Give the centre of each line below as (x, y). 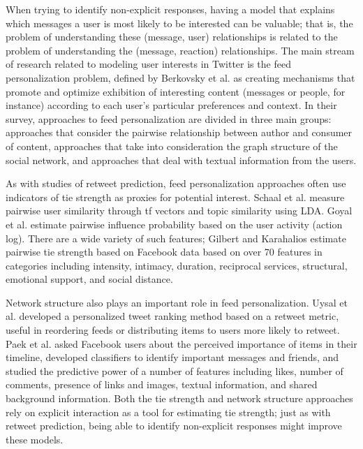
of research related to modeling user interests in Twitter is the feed (148, 64)
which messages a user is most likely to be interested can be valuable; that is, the (179, 23)
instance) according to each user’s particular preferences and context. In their (171, 105)
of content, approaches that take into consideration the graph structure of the (172, 146)
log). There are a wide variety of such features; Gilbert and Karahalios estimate (176, 238)
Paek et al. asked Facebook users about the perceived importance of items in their (181, 343)
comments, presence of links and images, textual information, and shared (162, 384)
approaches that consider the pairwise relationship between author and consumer (179, 132)
